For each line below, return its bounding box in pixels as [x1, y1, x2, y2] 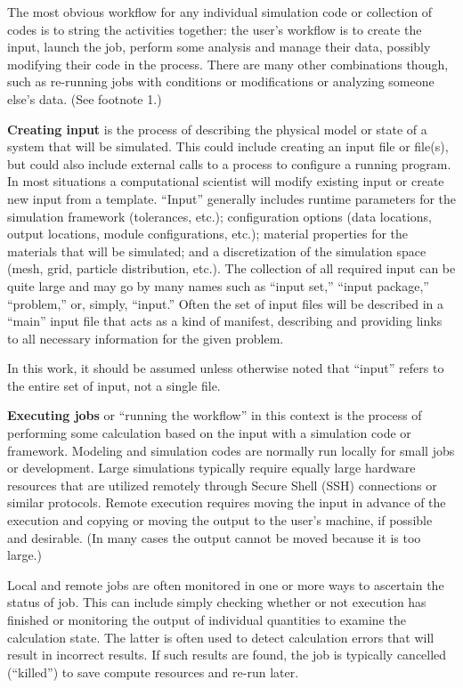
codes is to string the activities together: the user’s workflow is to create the [7, 20, 422, 38]
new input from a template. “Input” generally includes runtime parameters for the [7, 189, 457, 207]
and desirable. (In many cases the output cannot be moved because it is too [7, 528, 421, 546]
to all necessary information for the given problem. [7, 328, 284, 347]
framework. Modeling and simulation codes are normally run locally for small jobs [7, 441, 455, 459]
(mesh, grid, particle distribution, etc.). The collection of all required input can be [7, 259, 456, 278]
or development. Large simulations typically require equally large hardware [7, 458, 416, 477]
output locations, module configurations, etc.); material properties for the [7, 224, 409, 243]
